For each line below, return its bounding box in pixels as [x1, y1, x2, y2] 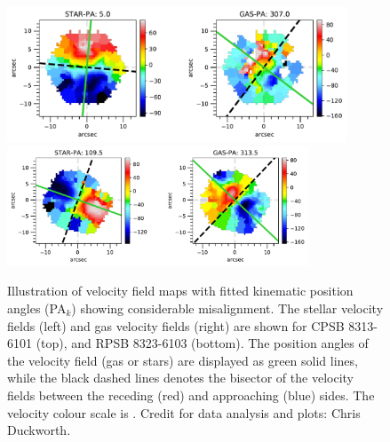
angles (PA [7, 298, 67, 317]
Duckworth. [7, 421, 71, 439]
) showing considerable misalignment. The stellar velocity [71, 298, 384, 317]
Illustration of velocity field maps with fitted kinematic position [7, 281, 354, 300]
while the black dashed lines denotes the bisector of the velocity [7, 368, 354, 387]
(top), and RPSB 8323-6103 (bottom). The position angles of [36, 334, 369, 352]
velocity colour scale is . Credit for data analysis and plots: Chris [7, 403, 361, 422]
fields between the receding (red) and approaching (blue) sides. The [7, 385, 375, 404]
